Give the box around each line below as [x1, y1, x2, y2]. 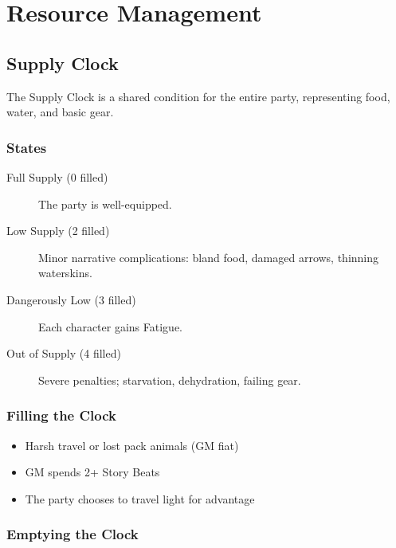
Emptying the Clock [6, 524, 139, 544]
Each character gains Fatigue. [38, 318, 182, 335]
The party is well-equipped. [38, 195, 172, 212]
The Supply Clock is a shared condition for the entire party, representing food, [6, 88, 390, 104]
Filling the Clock [6, 405, 117, 425]
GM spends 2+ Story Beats [25, 464, 160, 480]
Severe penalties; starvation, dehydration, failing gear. [38, 371, 301, 388]
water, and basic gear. [6, 104, 114, 120]
